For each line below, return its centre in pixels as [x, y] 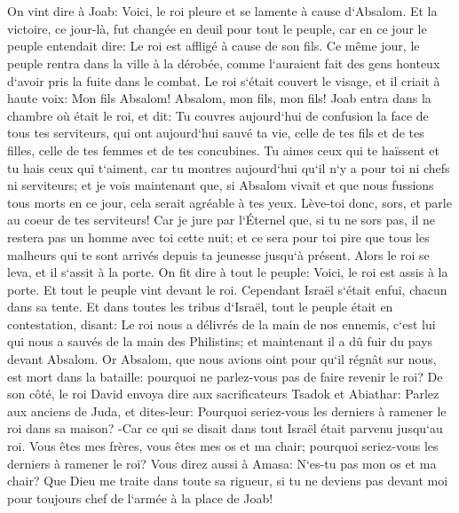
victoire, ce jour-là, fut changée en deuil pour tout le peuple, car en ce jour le [217, 28]
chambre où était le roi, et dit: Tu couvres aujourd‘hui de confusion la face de [218, 115]
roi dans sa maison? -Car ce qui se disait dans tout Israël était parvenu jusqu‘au [225, 428]
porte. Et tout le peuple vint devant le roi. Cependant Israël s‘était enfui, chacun [227, 289]
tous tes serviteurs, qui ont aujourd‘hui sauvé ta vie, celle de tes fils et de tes [216, 133]
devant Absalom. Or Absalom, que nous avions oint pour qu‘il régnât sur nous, [222, 359]
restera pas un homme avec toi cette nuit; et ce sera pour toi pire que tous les [218, 237]
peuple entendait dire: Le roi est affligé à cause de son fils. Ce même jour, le [214, 46]
